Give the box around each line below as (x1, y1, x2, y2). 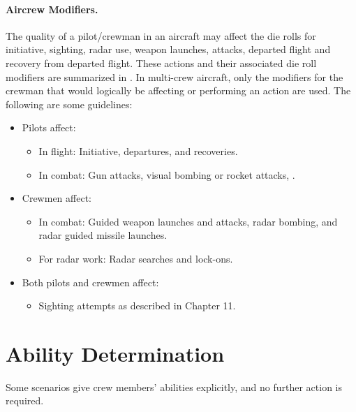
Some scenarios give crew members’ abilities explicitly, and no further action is (6, 379, 343, 394)
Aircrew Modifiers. (6, 1, 98, 16)
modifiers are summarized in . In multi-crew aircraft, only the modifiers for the (6, 69, 343, 84)
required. (6, 393, 44, 408)
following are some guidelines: (6, 96, 133, 111)
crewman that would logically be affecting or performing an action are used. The (6, 83, 351, 98)
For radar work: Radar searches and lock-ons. (38, 251, 233, 265)
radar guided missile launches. (38, 228, 168, 242)
